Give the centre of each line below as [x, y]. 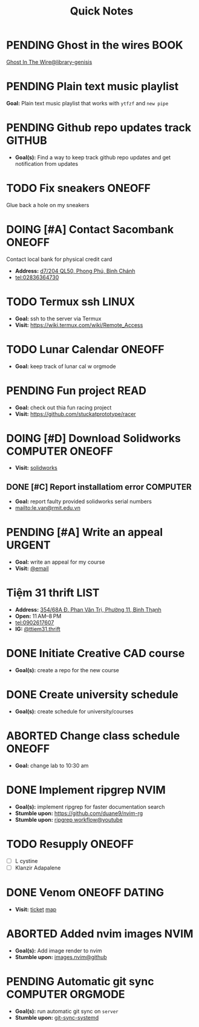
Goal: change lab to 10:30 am [52, 765]
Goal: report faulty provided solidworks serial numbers [83, 501]
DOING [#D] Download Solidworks [94, 438]
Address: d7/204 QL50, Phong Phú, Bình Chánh [75, 271]
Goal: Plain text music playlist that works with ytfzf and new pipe [87, 103]
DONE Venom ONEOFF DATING [85, 893]
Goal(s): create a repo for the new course [67, 670]
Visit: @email [32, 569]
